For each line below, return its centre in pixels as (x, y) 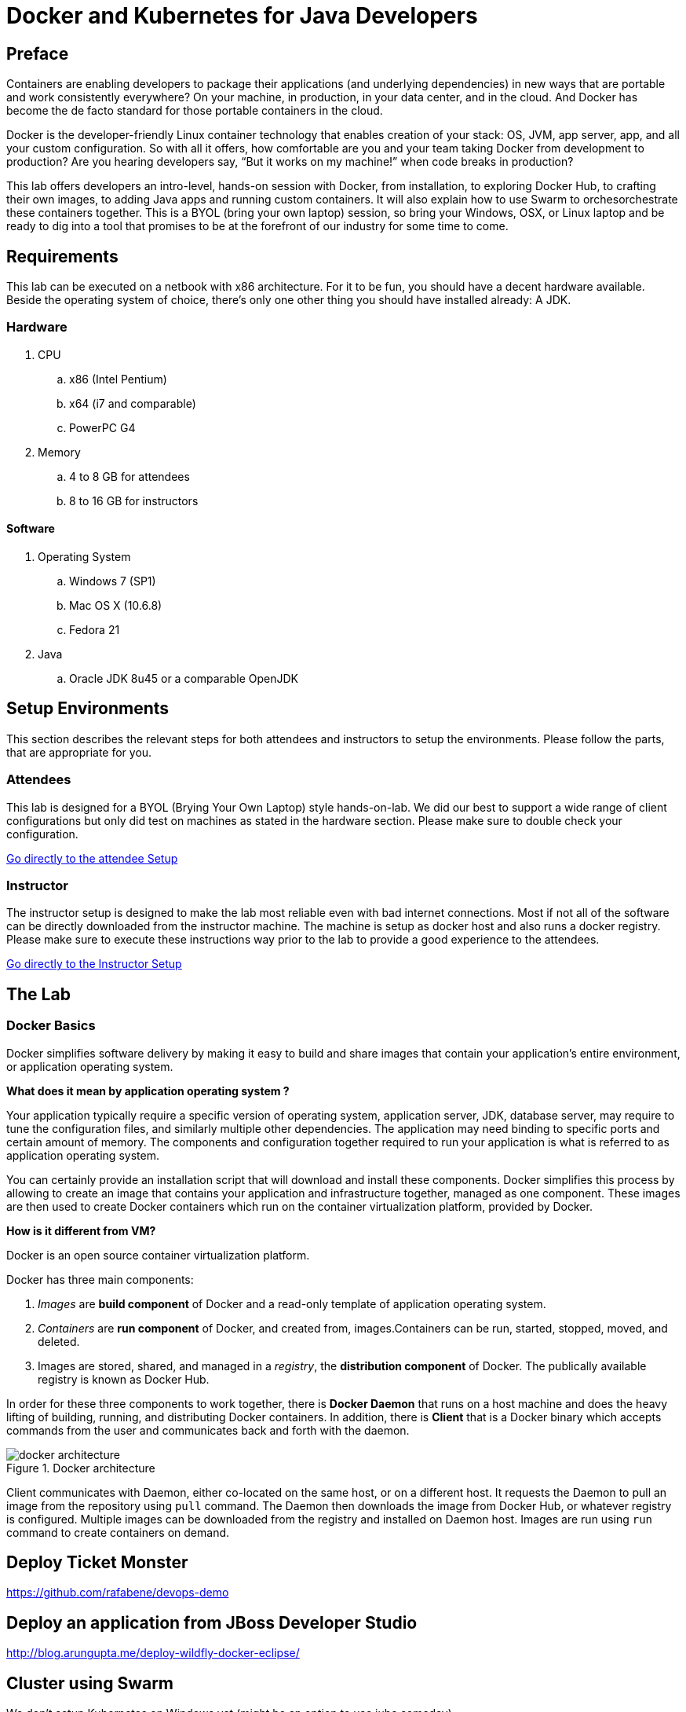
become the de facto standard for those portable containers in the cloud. (195, 111)
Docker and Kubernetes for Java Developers (242, 16)
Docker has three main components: (100, 1279)
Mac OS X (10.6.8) (116, 605)
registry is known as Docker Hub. (124, 1379)
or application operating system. (90, 1066)
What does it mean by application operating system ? (148, 1091)
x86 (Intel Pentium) (118, 379)
